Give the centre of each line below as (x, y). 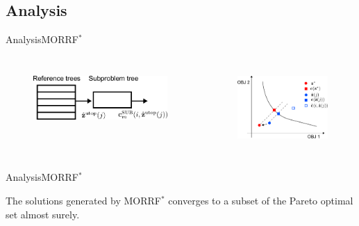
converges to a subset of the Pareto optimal (261, 201)
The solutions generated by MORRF (83, 201)
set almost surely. (43, 214)
